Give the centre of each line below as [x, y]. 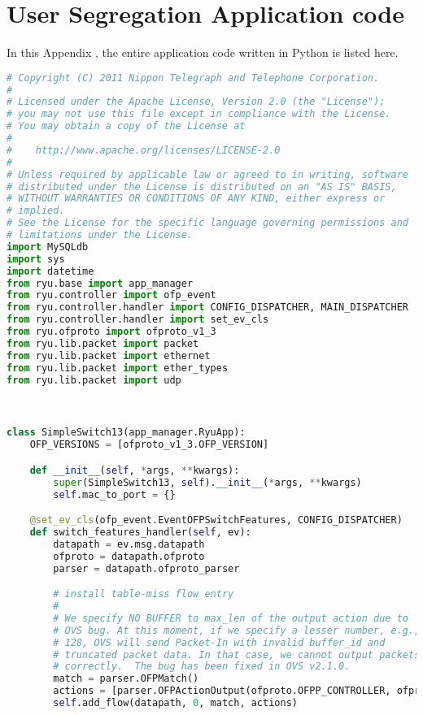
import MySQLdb [48, 247]
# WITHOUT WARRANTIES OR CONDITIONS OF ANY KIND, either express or [196, 199]
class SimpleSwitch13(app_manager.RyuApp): [126, 433]
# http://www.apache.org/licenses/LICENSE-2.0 [144, 150]
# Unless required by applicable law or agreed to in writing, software [207, 174]
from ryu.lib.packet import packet [103, 343]
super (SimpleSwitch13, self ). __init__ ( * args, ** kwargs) [207, 482]
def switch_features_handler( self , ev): [140, 532]
